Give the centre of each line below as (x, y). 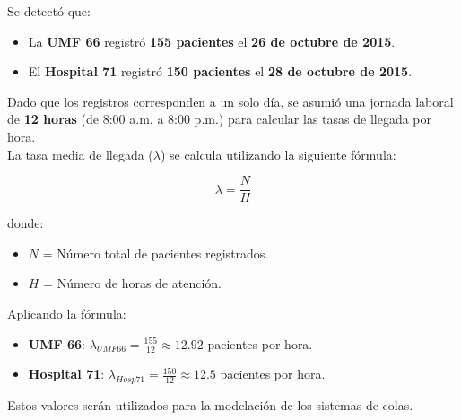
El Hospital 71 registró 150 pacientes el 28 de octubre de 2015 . (220, 71)
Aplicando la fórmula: (67, 313)
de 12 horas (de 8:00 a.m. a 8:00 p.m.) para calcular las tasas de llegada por (220, 119)
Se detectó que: (49, 11)
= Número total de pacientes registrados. (156, 253)
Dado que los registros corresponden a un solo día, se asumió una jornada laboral (230, 101)
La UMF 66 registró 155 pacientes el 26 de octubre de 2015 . (212, 41)
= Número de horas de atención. (132, 283)
